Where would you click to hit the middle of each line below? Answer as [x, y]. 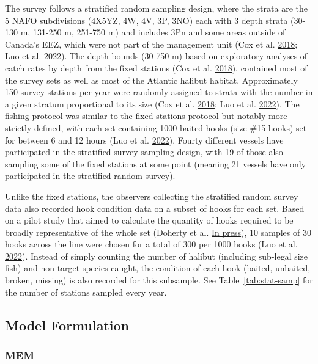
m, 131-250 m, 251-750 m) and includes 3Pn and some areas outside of [153, 32]
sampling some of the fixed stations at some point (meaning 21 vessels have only [156, 163]
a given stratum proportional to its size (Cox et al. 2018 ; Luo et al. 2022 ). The [152, 104]
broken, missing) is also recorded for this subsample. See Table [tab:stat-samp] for [159, 280]
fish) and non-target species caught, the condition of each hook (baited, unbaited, [158, 268]
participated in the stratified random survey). [90, 176]
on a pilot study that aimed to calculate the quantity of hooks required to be [149, 220]
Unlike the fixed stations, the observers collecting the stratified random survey [152, 196]
